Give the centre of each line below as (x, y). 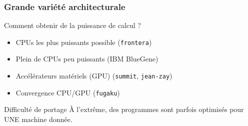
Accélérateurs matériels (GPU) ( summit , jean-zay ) (94, 76)
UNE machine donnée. (38, 119)
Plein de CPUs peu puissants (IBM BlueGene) (87, 59)
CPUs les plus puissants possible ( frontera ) (84, 42)
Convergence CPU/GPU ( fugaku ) (68, 92)
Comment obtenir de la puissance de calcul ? (72, 25)
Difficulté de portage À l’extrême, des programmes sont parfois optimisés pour (124, 109)
